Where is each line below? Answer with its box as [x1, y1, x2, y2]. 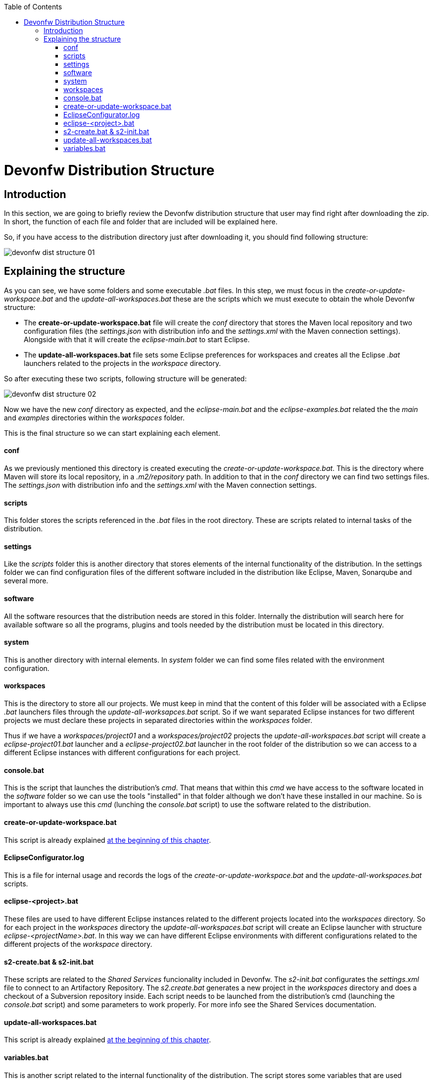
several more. [4, 576, 48, 585]
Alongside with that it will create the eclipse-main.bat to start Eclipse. [24, 335, 250, 344]
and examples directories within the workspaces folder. [4, 413, 185, 422]
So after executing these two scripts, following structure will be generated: [4, 374, 247, 383]
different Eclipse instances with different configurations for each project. [4, 748, 241, 757]
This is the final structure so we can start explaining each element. [4, 428, 220, 437]
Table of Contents [4, 2, 62, 11]
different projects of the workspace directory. [4, 939, 152, 948]
